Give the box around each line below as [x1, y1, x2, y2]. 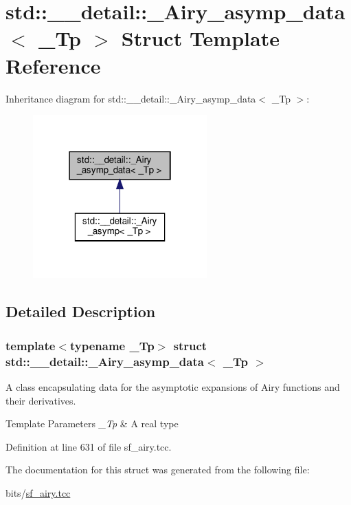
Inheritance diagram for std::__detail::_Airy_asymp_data [5, 91, 256, 105]
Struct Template [121, 24, 280, 52]
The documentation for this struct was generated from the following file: [5, 462, 310, 477]
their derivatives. [5, 393, 76, 407]
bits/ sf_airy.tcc [5, 485, 71, 499]
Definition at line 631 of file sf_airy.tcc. [5, 439, 172, 453]
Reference [5, 51, 101, 79]
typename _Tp [69, 336, 155, 354]
